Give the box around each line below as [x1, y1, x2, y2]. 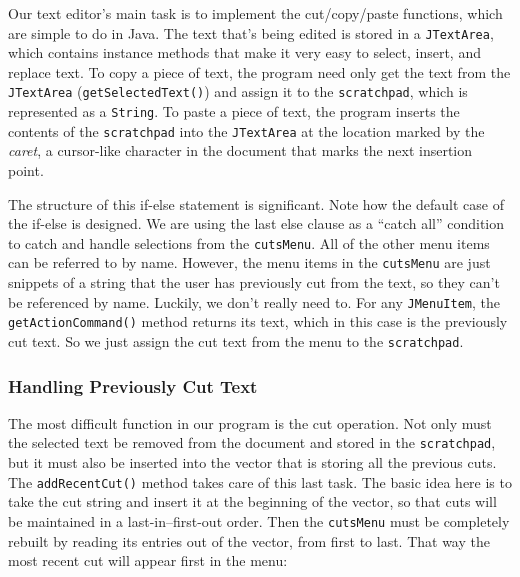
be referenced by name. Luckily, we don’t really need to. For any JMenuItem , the [8, 291, 500, 312]
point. [8, 160, 44, 180]
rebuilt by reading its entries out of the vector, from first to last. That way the [8, 530, 490, 551]
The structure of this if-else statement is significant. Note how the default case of [8, 193, 505, 214]
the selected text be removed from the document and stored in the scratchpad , [8, 432, 496, 453]
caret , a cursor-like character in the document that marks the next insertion [8, 140, 473, 161]
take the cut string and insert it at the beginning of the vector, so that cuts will [8, 491, 497, 512]
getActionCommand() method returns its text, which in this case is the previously [8, 311, 508, 332]
